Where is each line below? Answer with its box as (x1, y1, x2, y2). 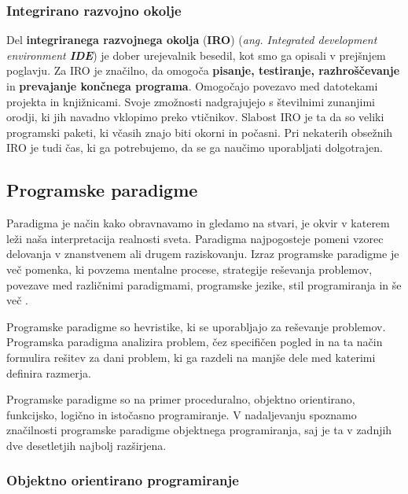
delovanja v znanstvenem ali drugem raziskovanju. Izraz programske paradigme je (6, 245, 399, 262)
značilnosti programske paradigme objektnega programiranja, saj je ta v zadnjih (6, 422, 392, 438)
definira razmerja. (6, 364, 91, 381)
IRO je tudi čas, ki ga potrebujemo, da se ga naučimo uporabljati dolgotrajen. (6, 139, 383, 156)
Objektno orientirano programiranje (6, 470, 239, 490)
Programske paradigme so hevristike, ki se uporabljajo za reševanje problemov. (6, 318, 386, 334)
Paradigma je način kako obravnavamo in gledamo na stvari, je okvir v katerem (6, 215, 390, 231)
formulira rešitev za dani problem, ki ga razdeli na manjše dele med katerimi (6, 348, 376, 365)
